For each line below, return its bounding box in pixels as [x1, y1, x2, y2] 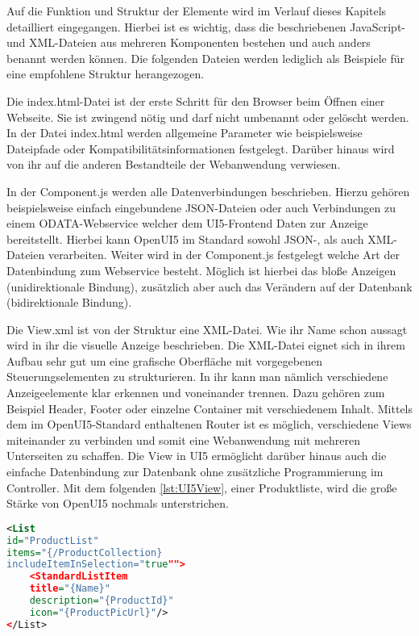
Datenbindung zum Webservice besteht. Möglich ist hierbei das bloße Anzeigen [6, 262, 396, 278]
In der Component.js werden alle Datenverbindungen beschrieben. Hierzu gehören [6, 182, 410, 199]
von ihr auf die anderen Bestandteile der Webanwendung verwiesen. [6, 156, 341, 173]
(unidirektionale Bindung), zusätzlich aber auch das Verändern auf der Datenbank [6, 278, 413, 295]
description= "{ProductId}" [29, 595, 174, 607]
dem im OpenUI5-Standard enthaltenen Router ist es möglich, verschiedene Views [6, 416, 412, 433]
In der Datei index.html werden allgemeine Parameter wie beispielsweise [6, 124, 363, 141]
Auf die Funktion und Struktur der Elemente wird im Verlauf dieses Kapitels [6, 2, 387, 19]
